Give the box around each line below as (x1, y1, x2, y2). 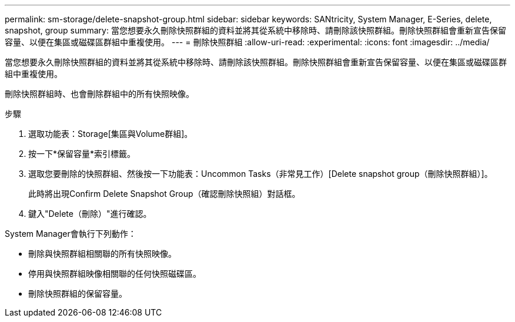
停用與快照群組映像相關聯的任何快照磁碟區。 (28, 269, 201, 279)
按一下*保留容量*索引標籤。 (28, 149, 136, 159)
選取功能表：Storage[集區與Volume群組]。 (28, 129, 193, 139)
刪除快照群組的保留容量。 (28, 289, 127, 298)
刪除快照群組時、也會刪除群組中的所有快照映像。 (5, 89, 194, 99)
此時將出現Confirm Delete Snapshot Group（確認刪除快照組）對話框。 (28, 189, 300, 199)
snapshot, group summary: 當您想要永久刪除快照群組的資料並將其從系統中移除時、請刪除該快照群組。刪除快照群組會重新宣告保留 (5, 25, 506, 35)
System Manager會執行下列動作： (5, 229, 136, 239)
